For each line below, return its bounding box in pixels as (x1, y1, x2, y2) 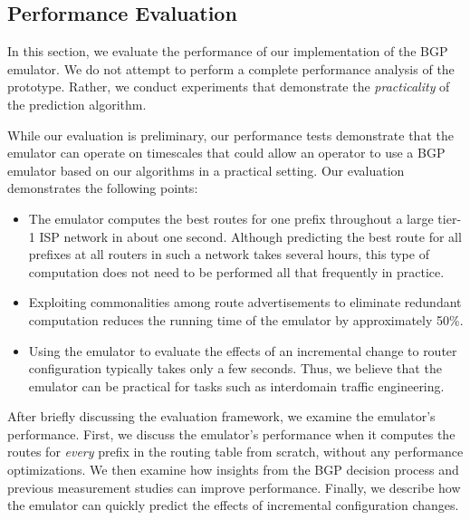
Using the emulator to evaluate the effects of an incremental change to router (28, 341, 457, 360)
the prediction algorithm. (7, 94, 147, 113)
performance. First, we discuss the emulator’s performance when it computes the (7, 424, 456, 443)
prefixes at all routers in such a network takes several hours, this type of (28, 245, 429, 264)
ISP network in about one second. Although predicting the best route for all (39, 226, 462, 246)
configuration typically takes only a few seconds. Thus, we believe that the (28, 359, 442, 378)
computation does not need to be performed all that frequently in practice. (28, 262, 445, 281)
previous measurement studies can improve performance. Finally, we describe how (7, 477, 461, 496)
